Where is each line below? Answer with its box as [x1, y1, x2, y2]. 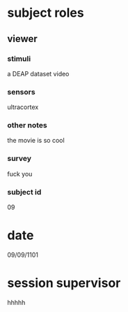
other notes [7, 120, 47, 130]
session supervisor [7, 275, 121, 291]
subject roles [7, 5, 85, 21]
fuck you [7, 169, 33, 178]
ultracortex [7, 103, 39, 111]
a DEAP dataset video [7, 69, 70, 78]
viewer [7, 33, 38, 45]
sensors [7, 87, 36, 97]
